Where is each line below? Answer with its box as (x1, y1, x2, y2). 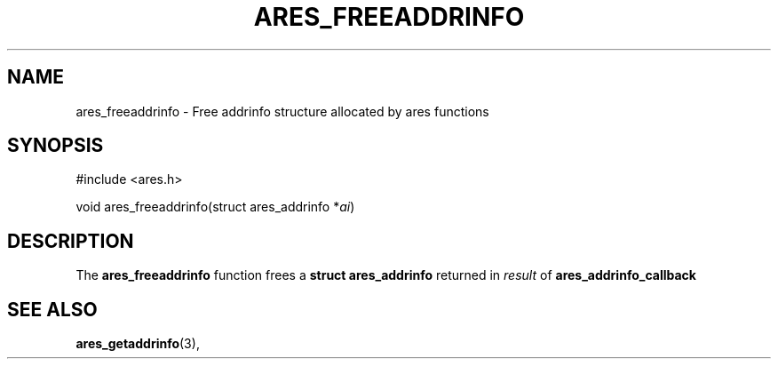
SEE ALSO (7, 298, 98, 321)
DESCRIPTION (7, 229, 134, 252)
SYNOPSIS (7, 134, 104, 157)
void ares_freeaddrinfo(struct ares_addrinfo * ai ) (75, 199, 355, 215)
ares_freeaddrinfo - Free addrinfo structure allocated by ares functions (75, 103, 489, 119)
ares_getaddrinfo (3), (75, 336, 200, 352)
